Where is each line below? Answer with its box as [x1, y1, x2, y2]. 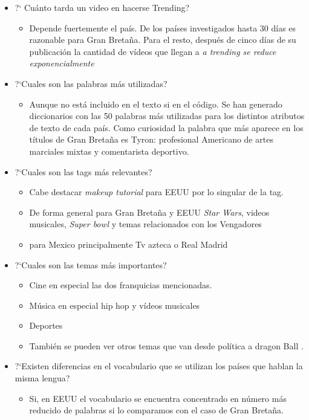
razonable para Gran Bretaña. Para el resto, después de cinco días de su [29, 33, 296, 46]
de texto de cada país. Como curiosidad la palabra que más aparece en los [29, 121, 304, 134]
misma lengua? [15, 372, 70, 384]
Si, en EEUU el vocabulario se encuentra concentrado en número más [29, 392, 287, 404]
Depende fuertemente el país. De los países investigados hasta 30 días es [29, 21, 296, 34]
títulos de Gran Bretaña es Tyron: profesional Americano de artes [29, 133, 273, 146]
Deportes [29, 319, 63, 332]
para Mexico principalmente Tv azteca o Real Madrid [29, 237, 228, 250]
